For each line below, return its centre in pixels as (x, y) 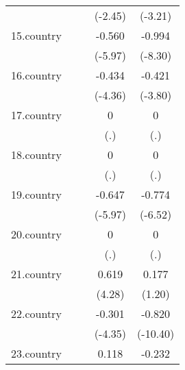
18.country (36, 155)
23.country (36, 353)
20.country (36, 234)
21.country (36, 274)
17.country (36, 115)
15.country (36, 35)
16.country (36, 75)
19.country (36, 194)
